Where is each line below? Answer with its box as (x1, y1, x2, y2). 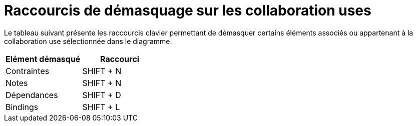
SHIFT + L (82, 101, 120, 112)
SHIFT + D (82, 89, 121, 100)
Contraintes (6, 65, 50, 76)
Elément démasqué (6, 53, 81, 64)
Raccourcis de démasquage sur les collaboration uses (4, 2, 371, 19)
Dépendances (6, 89, 58, 100)
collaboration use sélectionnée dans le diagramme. (4, 36, 172, 45)
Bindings (6, 101, 39, 112)
